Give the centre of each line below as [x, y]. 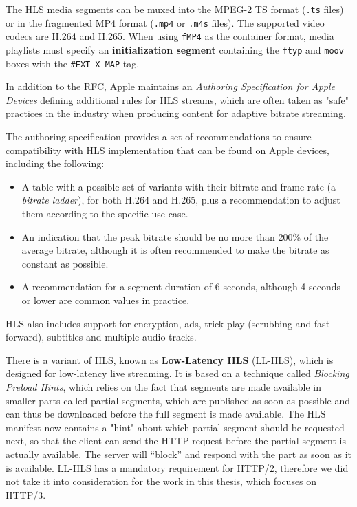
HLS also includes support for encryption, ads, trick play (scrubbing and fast [168, 323]
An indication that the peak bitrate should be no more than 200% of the [175, 236]
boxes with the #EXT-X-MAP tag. [73, 63]
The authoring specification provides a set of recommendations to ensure [159, 137]
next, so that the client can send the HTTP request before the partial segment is [176, 441]
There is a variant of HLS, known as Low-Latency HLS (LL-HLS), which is [170, 359]
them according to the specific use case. [105, 214]
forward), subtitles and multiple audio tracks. [101, 337]
